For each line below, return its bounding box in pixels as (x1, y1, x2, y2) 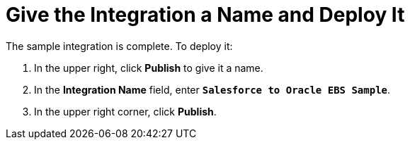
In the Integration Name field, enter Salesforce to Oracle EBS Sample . (34, 83, 391, 96)
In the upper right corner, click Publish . (34, 105, 217, 118)
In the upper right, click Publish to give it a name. (34, 61, 263, 74)
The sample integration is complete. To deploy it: (6, 39, 233, 52)
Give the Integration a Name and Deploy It (6, 3, 405, 27)
